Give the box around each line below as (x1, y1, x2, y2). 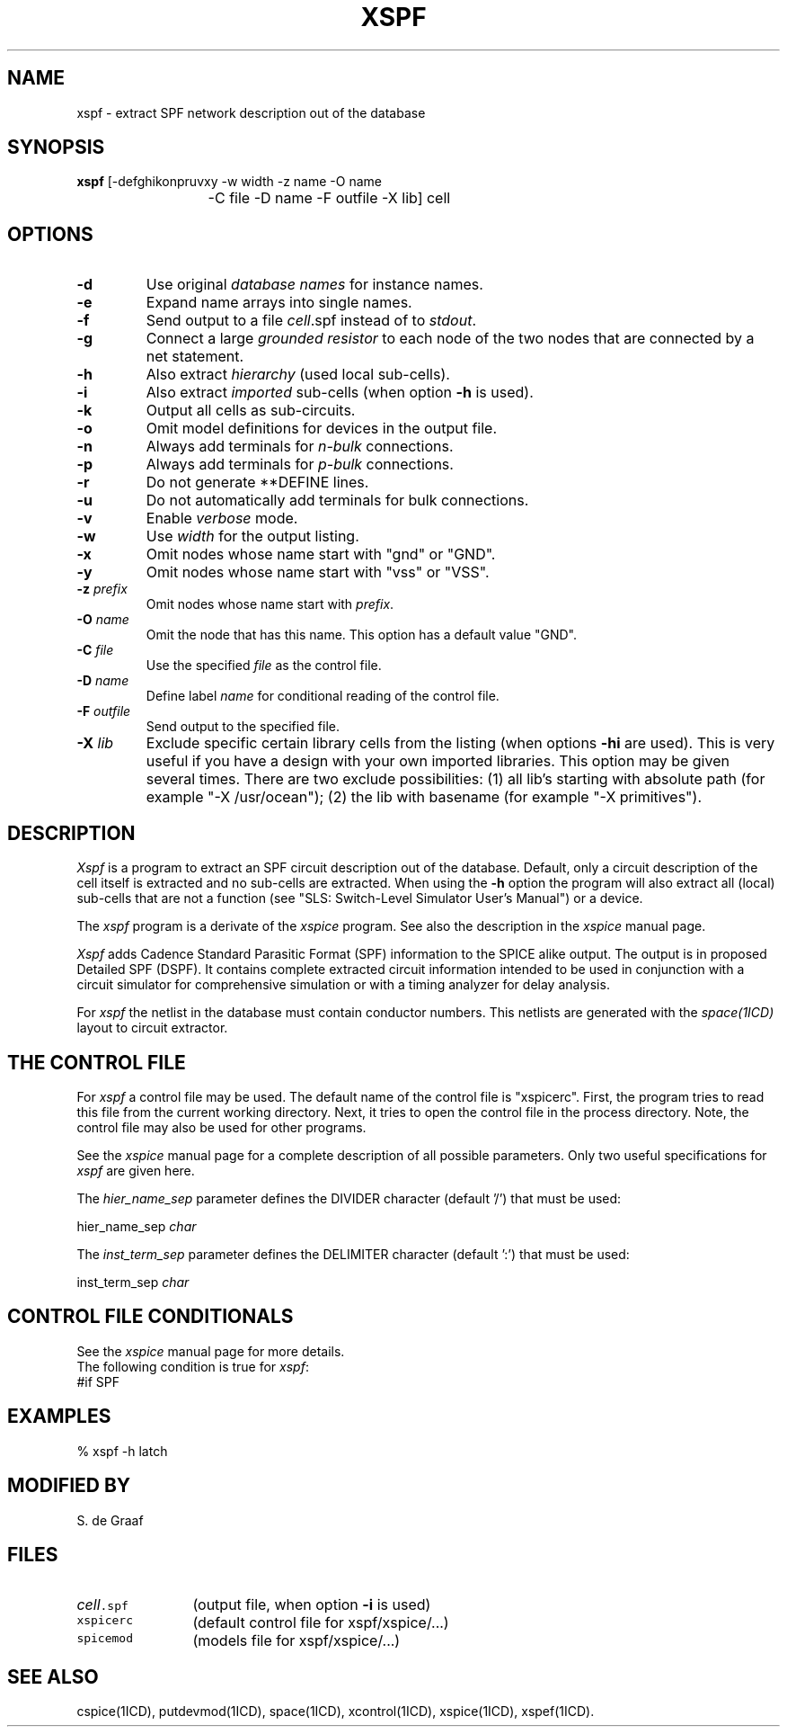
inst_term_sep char (76, 1274, 190, 1290)
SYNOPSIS (7, 136, 105, 159)
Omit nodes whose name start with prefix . (146, 596, 394, 612)
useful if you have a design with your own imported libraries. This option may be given (146, 752, 730, 771)
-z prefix (76, 581, 128, 597)
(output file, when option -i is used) (192, 1595, 431, 1614)
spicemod (76, 1631, 134, 1646)
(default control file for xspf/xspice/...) (192, 1613, 449, 1632)
